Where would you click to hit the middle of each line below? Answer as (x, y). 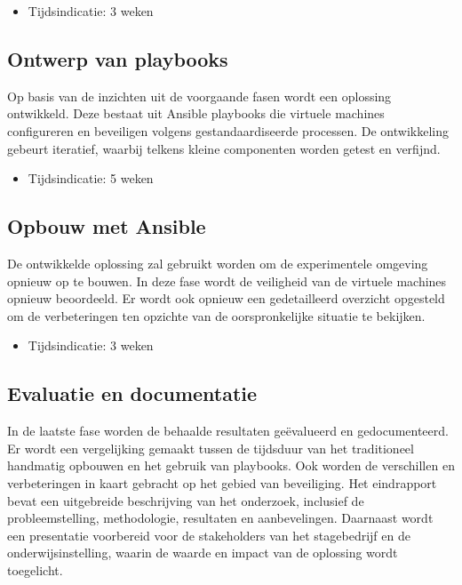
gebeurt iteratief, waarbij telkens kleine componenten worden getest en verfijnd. (224, 148)
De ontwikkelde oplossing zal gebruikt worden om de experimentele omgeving (218, 263)
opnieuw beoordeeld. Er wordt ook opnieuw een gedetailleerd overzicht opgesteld (226, 298)
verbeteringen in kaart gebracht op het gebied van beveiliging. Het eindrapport (222, 482)
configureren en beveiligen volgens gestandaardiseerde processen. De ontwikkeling (228, 130)
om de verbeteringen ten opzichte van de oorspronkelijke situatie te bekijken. (216, 315)
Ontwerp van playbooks (118, 58)
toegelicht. (35, 569)
